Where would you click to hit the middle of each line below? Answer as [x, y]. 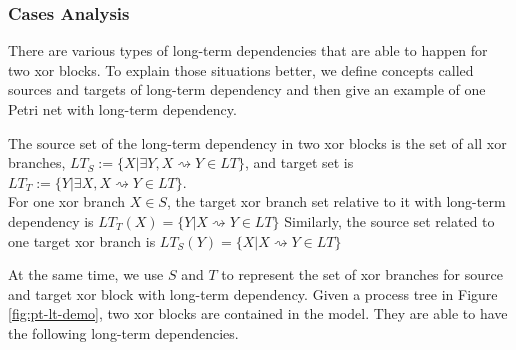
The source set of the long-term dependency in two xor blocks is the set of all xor [257, 142]
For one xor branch [66, 201]
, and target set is [299, 162]
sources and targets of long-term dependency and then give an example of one [247, 89]
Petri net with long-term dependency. [122, 109]
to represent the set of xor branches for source [362, 274]
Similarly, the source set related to [389, 220]
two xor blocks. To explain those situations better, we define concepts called [241, 69]
